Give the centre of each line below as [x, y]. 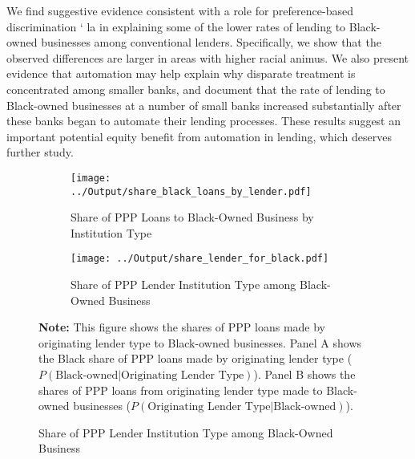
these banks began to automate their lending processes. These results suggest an [203, 121]
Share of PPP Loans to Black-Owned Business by [192, 217]
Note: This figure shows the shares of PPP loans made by [182, 327]
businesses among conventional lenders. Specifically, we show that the [211, 42]
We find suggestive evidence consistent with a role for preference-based [180, 10]
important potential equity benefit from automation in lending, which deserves [199, 136]
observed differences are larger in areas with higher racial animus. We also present [208, 57]
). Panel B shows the [304, 374]
